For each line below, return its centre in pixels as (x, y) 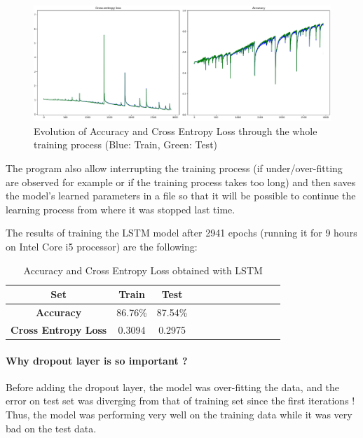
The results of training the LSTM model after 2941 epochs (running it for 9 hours (181, 233)
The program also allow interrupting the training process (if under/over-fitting (174, 168)
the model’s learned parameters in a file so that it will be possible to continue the (181, 196)
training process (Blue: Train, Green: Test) (126, 144)
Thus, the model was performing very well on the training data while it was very (179, 414)
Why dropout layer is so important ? (97, 360)
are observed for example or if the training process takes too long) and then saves (181, 182)
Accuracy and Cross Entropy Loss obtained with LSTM (143, 270)
